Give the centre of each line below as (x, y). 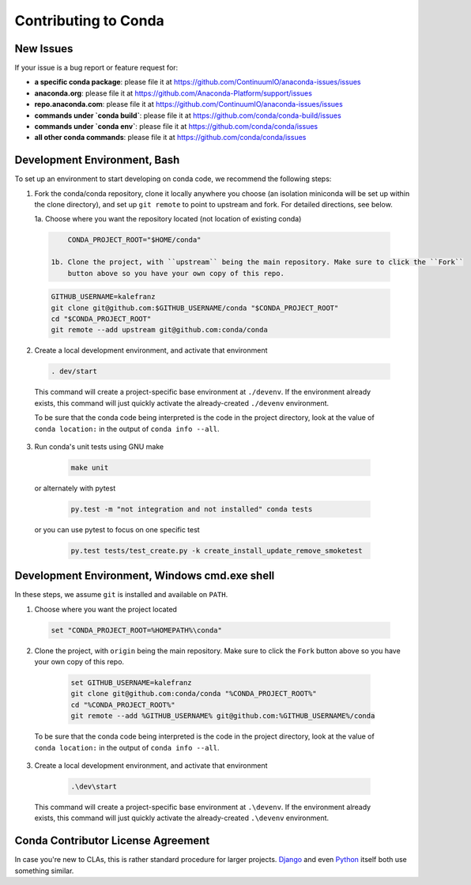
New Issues (44, 49)
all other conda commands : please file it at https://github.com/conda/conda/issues (170, 138)
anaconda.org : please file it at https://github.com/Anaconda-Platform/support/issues (173, 93)
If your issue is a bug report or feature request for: (96, 68)
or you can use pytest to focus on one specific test (117, 529)
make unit (90, 467)
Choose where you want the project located (106, 609)
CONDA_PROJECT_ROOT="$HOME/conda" (134, 240)
